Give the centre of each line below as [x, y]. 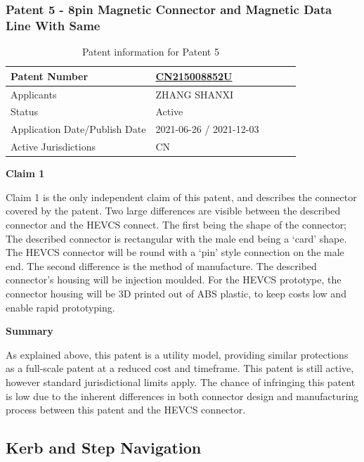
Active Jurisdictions [53, 147]
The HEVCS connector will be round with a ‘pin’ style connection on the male [175, 252]
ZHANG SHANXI [194, 94]
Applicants [34, 94]
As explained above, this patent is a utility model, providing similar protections [177, 354]
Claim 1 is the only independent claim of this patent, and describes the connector [181, 197]
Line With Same [53, 25]
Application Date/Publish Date [78, 129]
